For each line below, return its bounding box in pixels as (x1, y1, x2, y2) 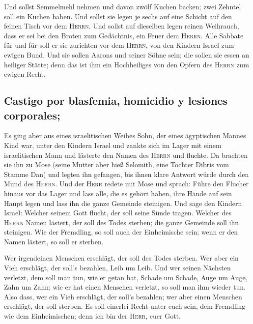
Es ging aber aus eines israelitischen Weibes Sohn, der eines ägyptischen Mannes (4, 130, 246, 141)
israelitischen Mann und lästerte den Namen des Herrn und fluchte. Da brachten (4, 149, 248, 160)
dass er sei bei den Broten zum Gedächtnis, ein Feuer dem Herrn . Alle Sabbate (4, 30, 244, 40)
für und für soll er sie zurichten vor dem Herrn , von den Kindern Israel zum (4, 40, 234, 50)
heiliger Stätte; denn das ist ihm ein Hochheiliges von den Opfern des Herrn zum (4, 59, 249, 69)
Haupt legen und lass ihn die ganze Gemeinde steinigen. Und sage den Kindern (4, 198, 242, 208)
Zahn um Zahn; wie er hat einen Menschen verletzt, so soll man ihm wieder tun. (4, 282, 246, 292)
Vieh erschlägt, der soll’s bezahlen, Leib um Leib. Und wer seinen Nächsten (4, 263, 231, 273)
